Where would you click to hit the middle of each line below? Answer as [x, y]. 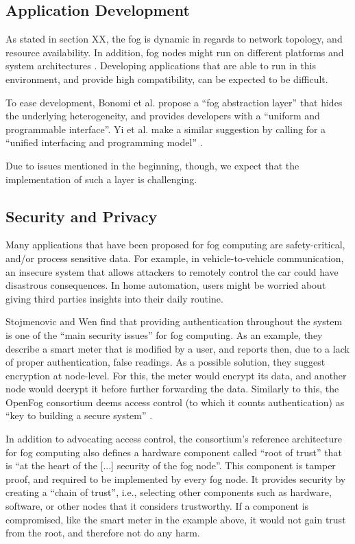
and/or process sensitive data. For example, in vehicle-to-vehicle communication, [175, 258]
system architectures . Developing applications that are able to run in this [161, 66]
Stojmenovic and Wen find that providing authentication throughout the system [174, 321]
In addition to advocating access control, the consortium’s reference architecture [174, 439]
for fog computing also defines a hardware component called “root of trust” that [174, 452]
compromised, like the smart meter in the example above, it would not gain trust [176, 519]
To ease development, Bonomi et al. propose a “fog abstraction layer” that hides [174, 102]
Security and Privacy [82, 216]
